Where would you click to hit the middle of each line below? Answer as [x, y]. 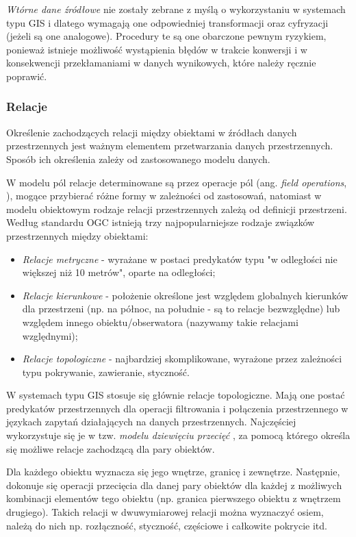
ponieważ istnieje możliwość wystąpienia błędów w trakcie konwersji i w [157, 49]
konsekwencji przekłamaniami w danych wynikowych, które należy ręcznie [161, 63]
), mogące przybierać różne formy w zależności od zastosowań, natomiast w [164, 196]
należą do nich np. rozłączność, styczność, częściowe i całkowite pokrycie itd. [167, 525]
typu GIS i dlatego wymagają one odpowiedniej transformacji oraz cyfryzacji [167, 22]
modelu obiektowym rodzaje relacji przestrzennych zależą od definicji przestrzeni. [177, 209]
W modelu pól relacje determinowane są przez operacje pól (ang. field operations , [177, 182]
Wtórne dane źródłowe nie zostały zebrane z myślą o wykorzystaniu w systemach [176, 9]
